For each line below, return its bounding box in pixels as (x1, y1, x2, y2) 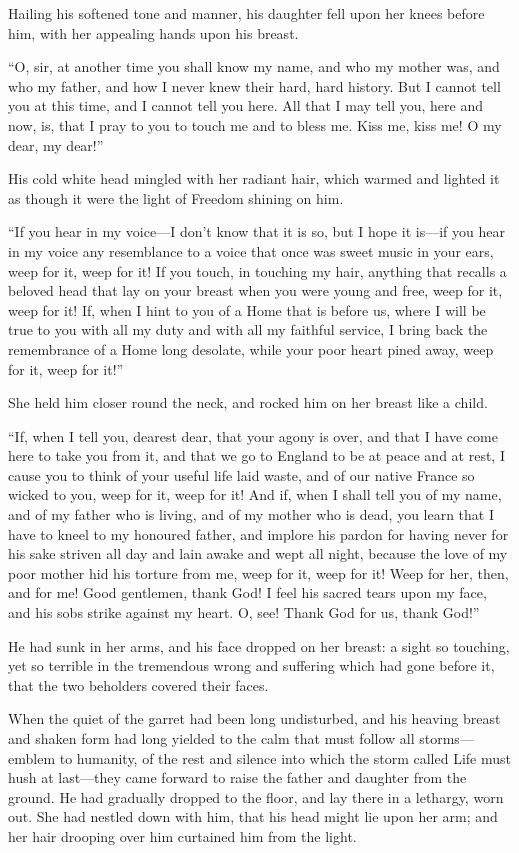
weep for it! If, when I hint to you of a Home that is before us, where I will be (8, 299, 486, 320)
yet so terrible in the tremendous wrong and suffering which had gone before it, (8, 655, 495, 676)
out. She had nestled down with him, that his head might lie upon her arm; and (8, 806, 498, 827)
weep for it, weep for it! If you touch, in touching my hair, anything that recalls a (8, 260, 507, 281)
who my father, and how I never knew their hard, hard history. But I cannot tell (8, 75, 501, 96)
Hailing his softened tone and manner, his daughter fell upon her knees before (8, 3, 485, 23)
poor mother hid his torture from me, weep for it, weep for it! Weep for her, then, (8, 562, 509, 583)
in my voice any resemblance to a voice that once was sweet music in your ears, (8, 240, 494, 261)
